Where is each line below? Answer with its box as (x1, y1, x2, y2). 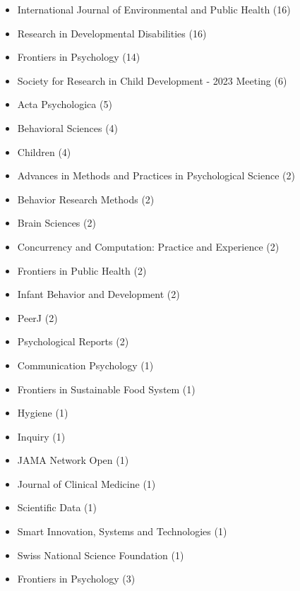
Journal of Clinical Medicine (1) (17, 476, 156, 491)
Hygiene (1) (17, 405, 68, 420)
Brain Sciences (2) (17, 215, 96, 230)
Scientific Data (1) (17, 500, 97, 515)
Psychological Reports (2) (17, 334, 129, 349)
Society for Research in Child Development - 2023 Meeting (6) (17, 73, 287, 88)
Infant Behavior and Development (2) (17, 287, 180, 302)
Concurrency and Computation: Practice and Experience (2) (17, 239, 280, 253)
